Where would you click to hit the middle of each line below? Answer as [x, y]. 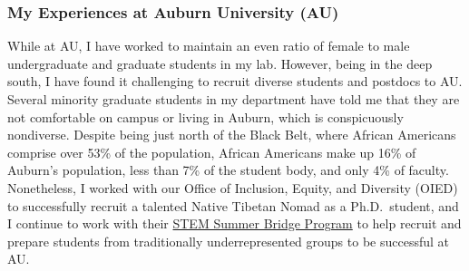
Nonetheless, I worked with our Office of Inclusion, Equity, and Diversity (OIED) [233, 187]
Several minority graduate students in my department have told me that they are [234, 99]
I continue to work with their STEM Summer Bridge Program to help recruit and [234, 223]
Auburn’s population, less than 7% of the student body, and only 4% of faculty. [228, 170]
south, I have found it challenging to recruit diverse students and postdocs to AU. [235, 81]
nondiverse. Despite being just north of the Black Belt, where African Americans [232, 135]
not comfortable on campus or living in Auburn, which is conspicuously [205, 116]
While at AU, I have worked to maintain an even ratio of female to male [209, 46]
